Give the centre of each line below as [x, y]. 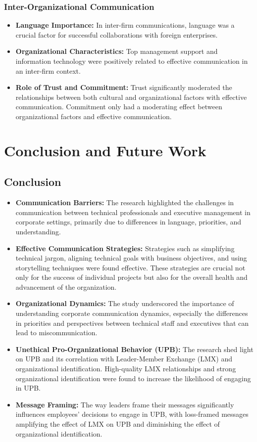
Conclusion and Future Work [105, 150]
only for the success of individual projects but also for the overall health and [131, 277]
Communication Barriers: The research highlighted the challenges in [125, 202]
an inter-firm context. [48, 70]
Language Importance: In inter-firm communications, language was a [125, 25]
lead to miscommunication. [56, 332]
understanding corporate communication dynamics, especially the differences [132, 313]
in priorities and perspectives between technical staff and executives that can [132, 323]
